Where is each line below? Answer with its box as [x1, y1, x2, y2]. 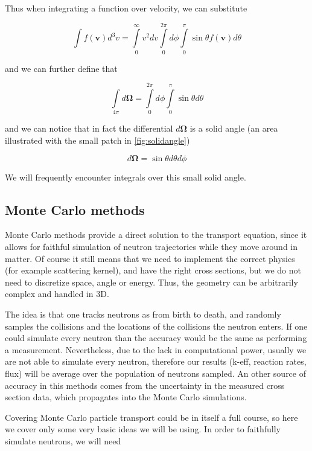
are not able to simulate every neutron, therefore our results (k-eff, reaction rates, [5, 355, 307, 368]
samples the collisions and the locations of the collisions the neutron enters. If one [5, 319, 308, 332]
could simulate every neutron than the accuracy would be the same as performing [5, 331, 307, 344]
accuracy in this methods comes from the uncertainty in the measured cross [5, 379, 285, 391]
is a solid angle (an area [189, 122, 278, 135]
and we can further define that [5, 62, 118, 74]
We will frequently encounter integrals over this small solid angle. [5, 170, 246, 183]
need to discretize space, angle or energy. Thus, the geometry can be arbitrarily [5, 275, 298, 288]
